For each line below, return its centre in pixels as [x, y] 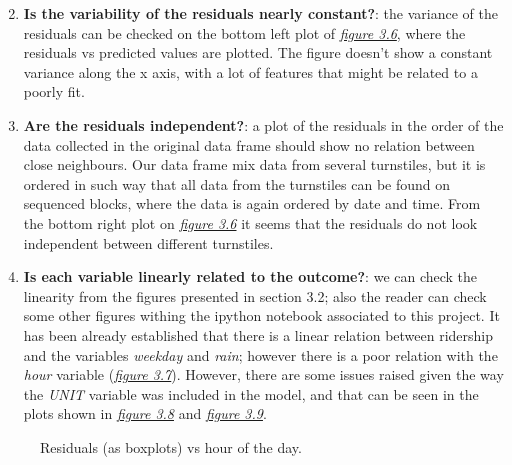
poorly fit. [54, 91]
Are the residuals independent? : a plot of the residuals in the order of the [263, 124]
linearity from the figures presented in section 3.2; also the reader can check [255, 295]
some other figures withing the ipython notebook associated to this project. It [261, 315]
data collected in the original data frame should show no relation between [249, 144]
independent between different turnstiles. [148, 242]
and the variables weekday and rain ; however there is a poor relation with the [260, 354]
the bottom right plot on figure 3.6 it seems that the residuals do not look [250, 222]
